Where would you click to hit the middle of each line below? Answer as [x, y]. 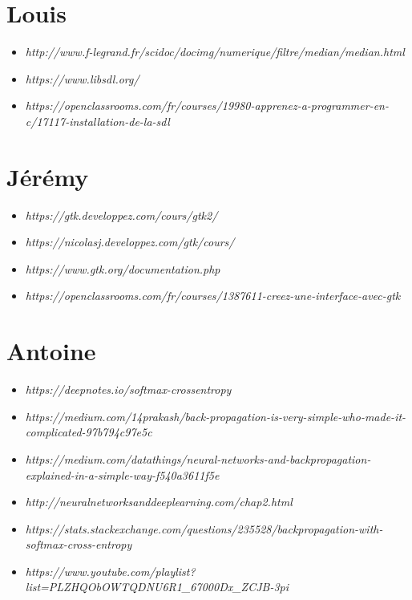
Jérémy [48, 176]
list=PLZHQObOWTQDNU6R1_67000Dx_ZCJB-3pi [157, 587]
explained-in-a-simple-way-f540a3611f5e [122, 474]
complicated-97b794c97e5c [89, 432]
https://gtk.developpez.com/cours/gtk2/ [121, 215]
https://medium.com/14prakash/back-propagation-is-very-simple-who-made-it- [216, 416]
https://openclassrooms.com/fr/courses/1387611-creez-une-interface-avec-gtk [213, 296]
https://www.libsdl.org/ [82, 78]
